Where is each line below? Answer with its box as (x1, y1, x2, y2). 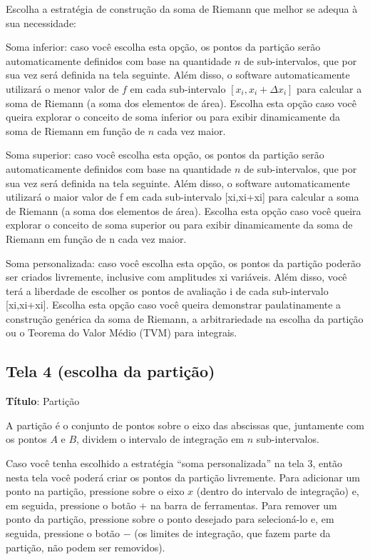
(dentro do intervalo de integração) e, (196, 484, 359, 499)
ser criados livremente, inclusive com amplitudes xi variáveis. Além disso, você (6, 269, 347, 284)
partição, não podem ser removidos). (6, 539, 165, 554)
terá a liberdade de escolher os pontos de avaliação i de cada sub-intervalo (6, 283, 329, 298)
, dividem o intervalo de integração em (76, 431, 245, 446)
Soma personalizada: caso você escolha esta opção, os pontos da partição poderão (6, 255, 361, 270)
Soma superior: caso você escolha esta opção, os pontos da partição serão (6, 147, 324, 162)
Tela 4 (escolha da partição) (6, 360, 215, 382)
